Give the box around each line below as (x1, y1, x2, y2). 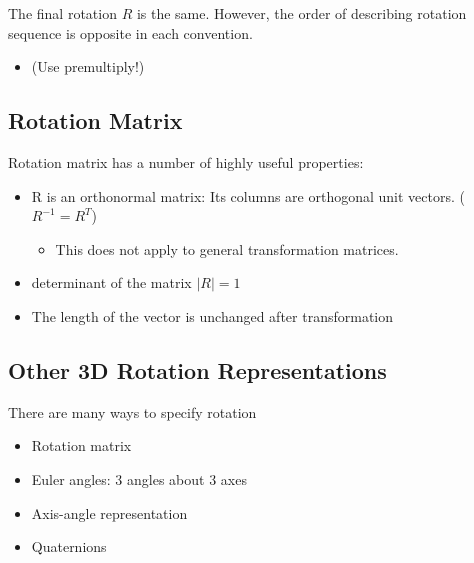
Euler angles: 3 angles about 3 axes (31, 468, 247, 489)
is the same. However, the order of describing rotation (136, 3, 467, 23)
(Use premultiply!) (31, 56, 145, 77)
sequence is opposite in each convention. (8, 22, 253, 43)
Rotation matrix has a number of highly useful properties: (8, 151, 364, 172)
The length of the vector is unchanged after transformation (31, 305, 394, 326)
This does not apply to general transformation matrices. (55, 238, 399, 259)
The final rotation (8, 3, 117, 23)
